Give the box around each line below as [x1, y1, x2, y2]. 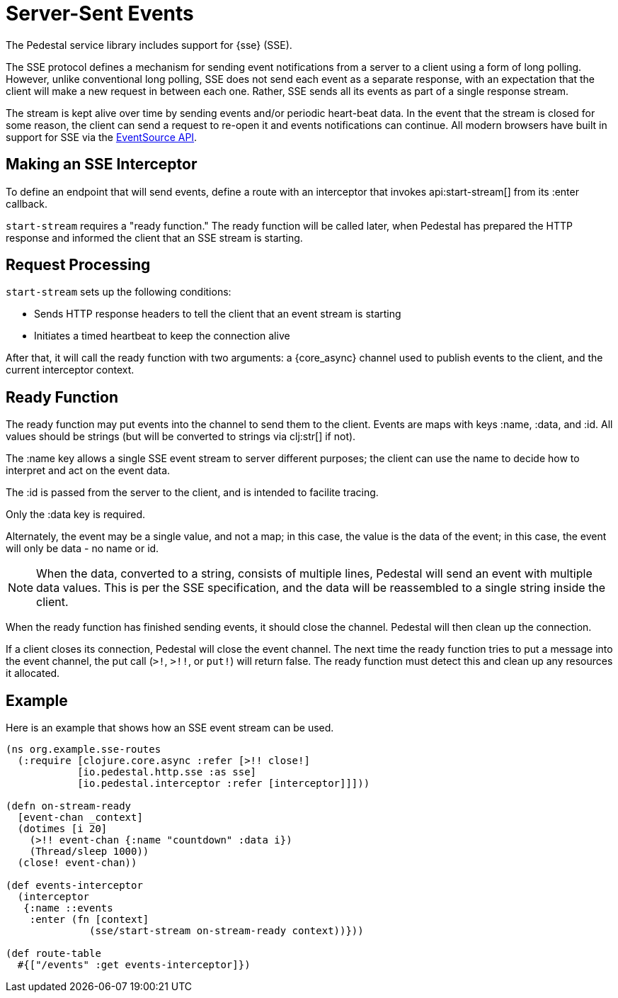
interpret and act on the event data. [6, 464, 171, 477]
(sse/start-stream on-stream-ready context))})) [89, 925, 364, 937]
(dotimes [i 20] [17, 823, 108, 835]
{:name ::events [23, 902, 113, 914]
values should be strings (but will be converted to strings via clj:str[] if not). [6, 430, 356, 443]
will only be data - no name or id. [6, 542, 159, 555]
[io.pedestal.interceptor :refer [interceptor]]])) [77, 778, 370, 790]
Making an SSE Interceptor [6, 155, 198, 174]
